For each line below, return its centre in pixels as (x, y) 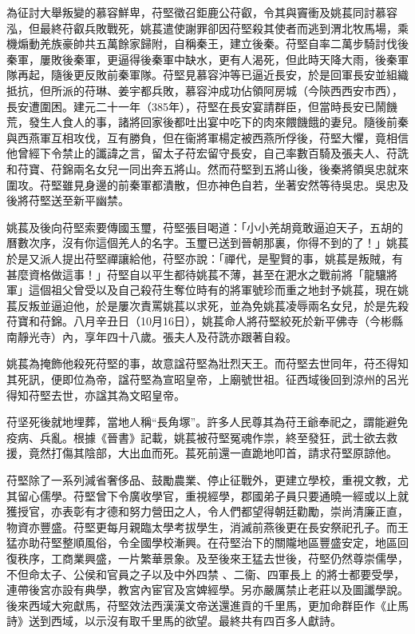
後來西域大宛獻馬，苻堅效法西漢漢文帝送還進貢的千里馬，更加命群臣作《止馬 (207, 605)
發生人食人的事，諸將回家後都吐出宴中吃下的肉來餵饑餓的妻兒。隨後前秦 (218, 122)
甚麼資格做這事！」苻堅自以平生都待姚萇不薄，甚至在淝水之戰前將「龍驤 (196, 274)
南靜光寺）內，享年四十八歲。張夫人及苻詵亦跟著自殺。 (152, 336)
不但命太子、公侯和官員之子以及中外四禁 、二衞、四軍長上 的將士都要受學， (206, 574)
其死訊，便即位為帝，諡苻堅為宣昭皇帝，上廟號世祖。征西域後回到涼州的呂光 (207, 379)
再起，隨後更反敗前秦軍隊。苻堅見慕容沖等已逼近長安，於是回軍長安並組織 (213, 75)
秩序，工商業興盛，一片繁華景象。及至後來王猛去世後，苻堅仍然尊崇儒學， (213, 558)
